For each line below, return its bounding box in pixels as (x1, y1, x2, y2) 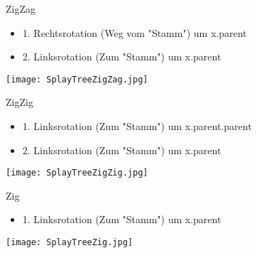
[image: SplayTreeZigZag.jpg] (6, 74, 148, 85)
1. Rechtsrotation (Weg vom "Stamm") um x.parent (22, 25, 247, 40)
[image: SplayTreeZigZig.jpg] (6, 168, 148, 178)
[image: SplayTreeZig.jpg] (6, 237, 133, 248)
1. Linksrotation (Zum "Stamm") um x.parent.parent (22, 119, 252, 134)
